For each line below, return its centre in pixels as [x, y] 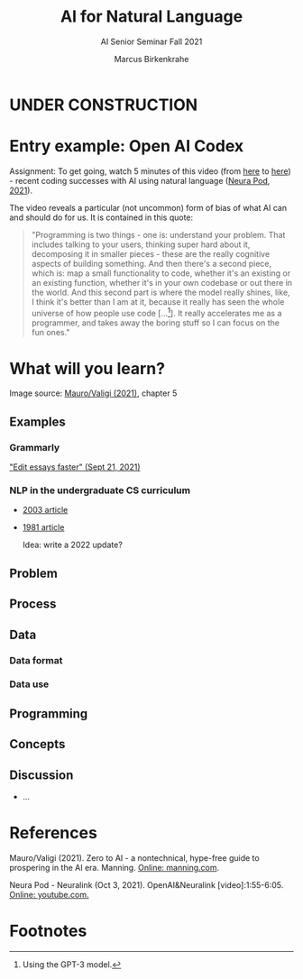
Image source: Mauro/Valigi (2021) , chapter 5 [93, 393]
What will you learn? [87, 368]
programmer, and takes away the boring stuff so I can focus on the [155, 323]
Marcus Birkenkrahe [151, 59]
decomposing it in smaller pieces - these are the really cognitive [151, 253]
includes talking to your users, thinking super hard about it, [141, 244]
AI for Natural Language [151, 17]
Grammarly [35, 447]
